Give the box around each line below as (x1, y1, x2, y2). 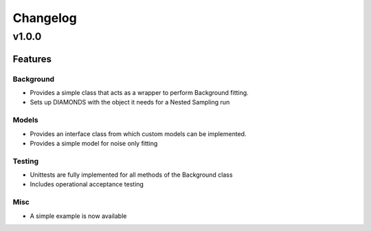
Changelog (12, 10, 77, 25)
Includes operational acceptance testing (30, 180, 144, 188)
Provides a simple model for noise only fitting (30, 139, 158, 147)
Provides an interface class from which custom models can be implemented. (30, 129, 247, 137)
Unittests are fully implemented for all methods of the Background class (30, 170, 233, 179)
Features (12, 53, 52, 65)
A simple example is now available (30, 212, 127, 220)
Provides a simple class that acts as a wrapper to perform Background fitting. (30, 88, 249, 96)
